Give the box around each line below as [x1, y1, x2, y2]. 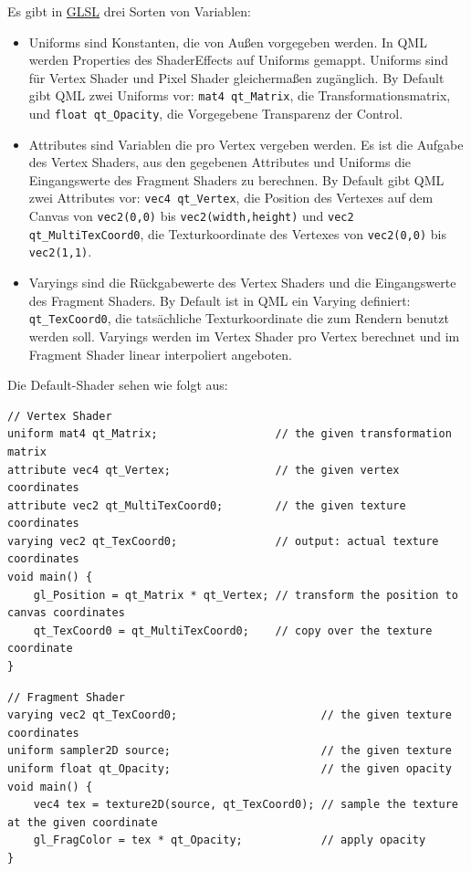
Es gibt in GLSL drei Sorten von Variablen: [7, 2, 251, 20]
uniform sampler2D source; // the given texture [7, 744, 452, 758]
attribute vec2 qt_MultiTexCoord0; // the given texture [7, 498, 406, 512]
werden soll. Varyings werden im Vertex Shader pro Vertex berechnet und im [28, 326, 460, 345]
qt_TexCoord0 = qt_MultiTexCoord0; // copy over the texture [33, 624, 433, 637]
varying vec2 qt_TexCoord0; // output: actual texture [7, 534, 439, 548]
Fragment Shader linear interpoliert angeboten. [28, 344, 293, 363]
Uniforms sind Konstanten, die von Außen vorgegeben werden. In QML [28, 32, 427, 51]
